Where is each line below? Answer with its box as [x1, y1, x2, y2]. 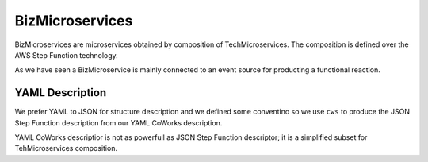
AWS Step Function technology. [14, 50, 118, 60]
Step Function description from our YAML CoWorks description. [14, 118, 223, 127]
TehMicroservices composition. [14, 144, 118, 153]
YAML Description [14, 86, 107, 99]
